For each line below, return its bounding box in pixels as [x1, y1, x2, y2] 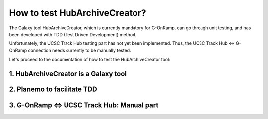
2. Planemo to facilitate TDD [9, 85, 97, 93]
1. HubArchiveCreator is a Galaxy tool [9, 69, 127, 78]
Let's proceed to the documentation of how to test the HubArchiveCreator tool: [9, 57, 171, 63]
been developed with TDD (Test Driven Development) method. [9, 31, 136, 37]
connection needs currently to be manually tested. [28, 47, 131, 53]
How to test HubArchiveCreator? [9, 7, 146, 18]
